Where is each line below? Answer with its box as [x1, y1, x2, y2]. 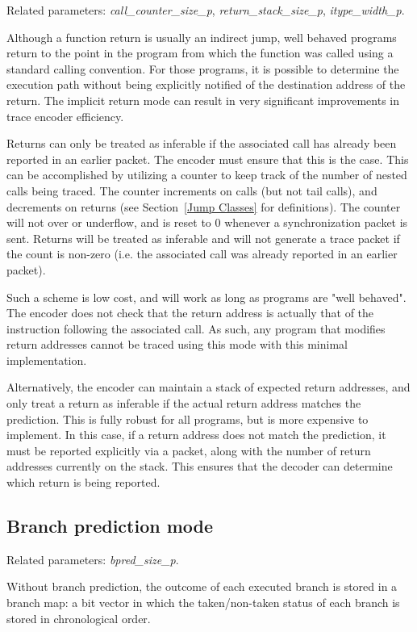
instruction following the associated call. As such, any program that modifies [6, 320, 386, 337]
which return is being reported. [6, 474, 161, 491]
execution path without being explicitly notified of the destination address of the [6, 76, 406, 93]
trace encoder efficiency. [6, 107, 124, 124]
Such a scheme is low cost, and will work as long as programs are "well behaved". [6, 288, 407, 305]
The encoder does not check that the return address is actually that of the [6, 304, 374, 321]
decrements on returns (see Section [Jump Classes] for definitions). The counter [6, 198, 401, 215]
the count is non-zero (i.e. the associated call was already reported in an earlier [6, 245, 398, 262]
